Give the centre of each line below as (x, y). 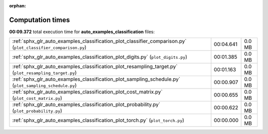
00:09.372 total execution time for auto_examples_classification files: (82, 32)
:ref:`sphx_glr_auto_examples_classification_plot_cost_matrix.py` (87, 92)
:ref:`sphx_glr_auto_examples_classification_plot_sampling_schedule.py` (96, 79)
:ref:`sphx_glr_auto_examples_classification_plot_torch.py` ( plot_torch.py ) (98, 120)
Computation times (39, 20)
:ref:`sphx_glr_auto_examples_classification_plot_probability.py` (86, 105)
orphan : (18, 6)
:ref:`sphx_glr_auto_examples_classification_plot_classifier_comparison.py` (100, 41)
